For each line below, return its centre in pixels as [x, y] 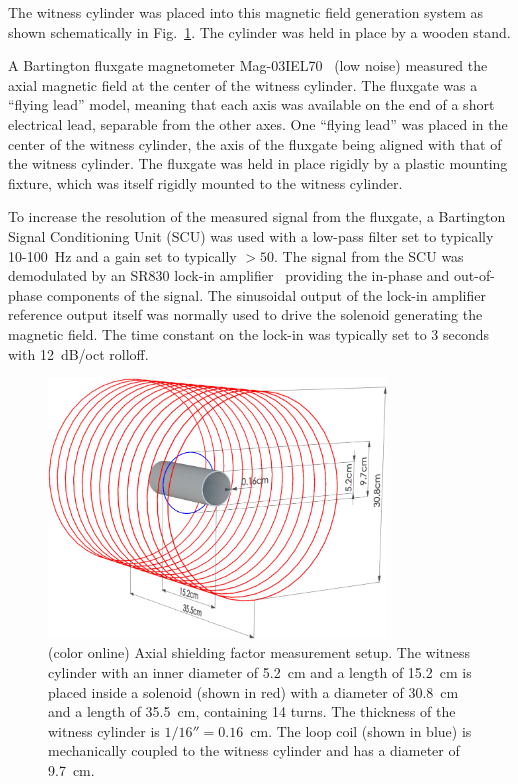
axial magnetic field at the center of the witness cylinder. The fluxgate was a [243, 84]
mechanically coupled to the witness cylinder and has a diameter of [254, 750]
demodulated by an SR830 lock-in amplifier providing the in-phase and [229, 275]
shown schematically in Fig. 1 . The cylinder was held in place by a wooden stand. [259, 31]
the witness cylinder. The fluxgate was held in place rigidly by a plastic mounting [258, 163]
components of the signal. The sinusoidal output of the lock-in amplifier [266, 294]
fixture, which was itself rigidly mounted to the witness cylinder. [205, 182]
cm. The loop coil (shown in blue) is [361, 730]
